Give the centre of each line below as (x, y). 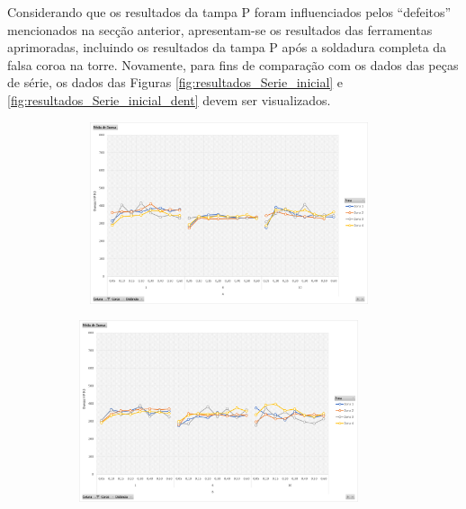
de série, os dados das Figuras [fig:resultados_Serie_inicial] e (175, 82)
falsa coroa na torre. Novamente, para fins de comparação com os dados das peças (233, 64)
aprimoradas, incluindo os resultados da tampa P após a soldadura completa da (227, 47)
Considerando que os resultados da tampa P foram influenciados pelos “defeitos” (229, 12)
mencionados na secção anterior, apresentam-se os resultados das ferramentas (220, 29)
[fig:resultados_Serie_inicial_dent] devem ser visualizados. (169, 99)
